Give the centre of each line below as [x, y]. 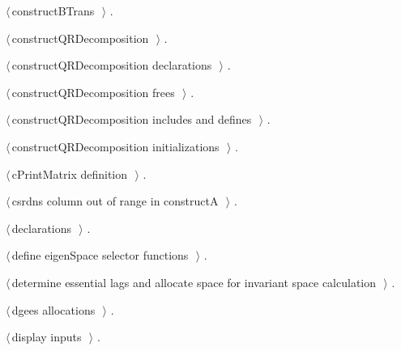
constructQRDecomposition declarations [112, 65]
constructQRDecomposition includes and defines [132, 119]
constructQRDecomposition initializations [115, 146]
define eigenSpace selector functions [100, 255]
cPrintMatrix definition [70, 173]
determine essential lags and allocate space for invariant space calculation [194, 282]
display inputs [47, 337]
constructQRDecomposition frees [93, 92]
